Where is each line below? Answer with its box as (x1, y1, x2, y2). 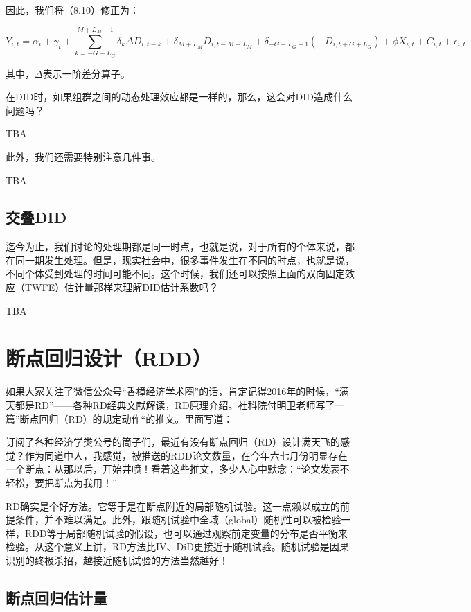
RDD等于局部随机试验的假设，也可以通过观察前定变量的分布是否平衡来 (24, 525, 348, 540)
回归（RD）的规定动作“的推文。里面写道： (39, 411, 233, 426)
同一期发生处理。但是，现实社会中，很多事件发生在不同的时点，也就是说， (15, 252, 355, 267)
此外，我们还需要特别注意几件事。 (6, 149, 161, 164)
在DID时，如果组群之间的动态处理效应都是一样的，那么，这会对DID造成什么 (6, 89, 353, 104)
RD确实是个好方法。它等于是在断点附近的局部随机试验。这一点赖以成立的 (6, 498, 340, 513)
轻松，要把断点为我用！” (6, 475, 117, 489)
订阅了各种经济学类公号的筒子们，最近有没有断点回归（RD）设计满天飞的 (6, 435, 340, 449)
